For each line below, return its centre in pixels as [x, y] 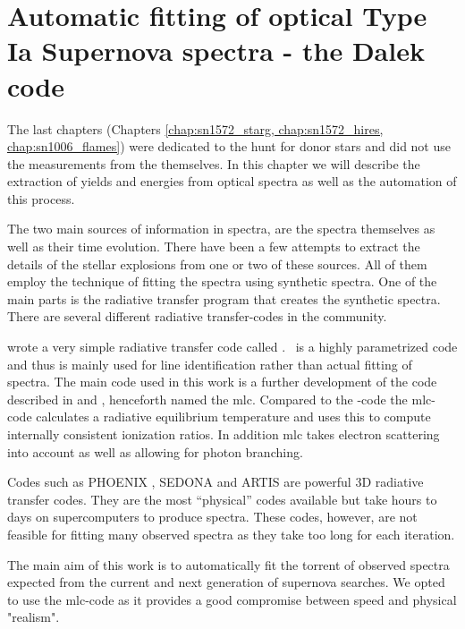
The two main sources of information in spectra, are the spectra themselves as [221, 229]
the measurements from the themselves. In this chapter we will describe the [214, 163]
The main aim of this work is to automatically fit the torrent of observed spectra [228, 564]
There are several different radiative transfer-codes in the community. [197, 316]
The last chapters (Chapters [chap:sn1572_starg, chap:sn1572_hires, [195, 128]
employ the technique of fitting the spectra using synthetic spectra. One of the [222, 281]
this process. [41, 198]
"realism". [34, 617]
